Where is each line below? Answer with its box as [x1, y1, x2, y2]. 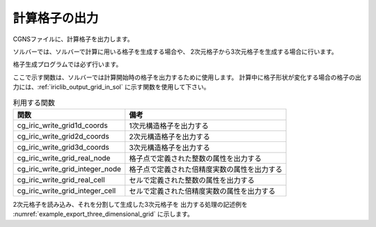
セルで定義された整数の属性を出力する [129, 175, 255, 185]
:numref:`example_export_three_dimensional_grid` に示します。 [13, 210, 194, 219]
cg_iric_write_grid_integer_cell [17, 185, 116, 195]
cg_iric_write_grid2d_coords [17, 131, 109, 141]
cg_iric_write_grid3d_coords [17, 142, 109, 152]
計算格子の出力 [13, 10, 99, 26]
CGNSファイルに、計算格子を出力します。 [13, 35, 134, 43]
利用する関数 [13, 97, 56, 107]
